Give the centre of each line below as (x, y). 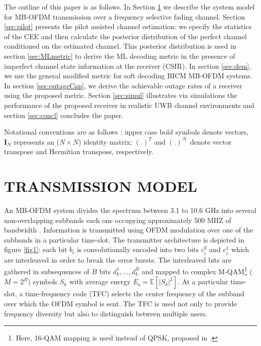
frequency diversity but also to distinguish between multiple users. (106, 313)
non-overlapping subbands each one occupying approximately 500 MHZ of (118, 220)
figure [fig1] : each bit (36, 249)
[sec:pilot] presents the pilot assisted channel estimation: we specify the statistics (128, 26)
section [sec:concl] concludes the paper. (64, 115)
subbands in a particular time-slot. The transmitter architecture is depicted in (124, 239)
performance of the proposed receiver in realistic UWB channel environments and (129, 105)
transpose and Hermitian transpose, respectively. (79, 151)
